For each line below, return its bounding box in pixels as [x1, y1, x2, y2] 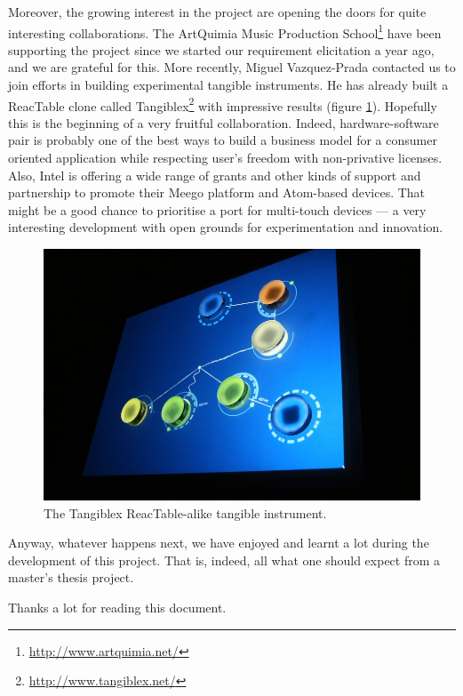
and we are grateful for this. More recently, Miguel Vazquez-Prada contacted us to [8, 58, 456, 76]
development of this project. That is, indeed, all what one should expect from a [8, 550, 441, 569]
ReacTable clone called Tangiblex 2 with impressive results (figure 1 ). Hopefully [8, 93, 437, 115]
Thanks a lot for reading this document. [8, 598, 227, 616]
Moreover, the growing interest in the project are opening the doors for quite [8, 3, 427, 20]
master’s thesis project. [8, 568, 134, 587]
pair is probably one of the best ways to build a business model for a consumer [8, 131, 437, 149]
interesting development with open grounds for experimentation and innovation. [8, 218, 443, 236]
